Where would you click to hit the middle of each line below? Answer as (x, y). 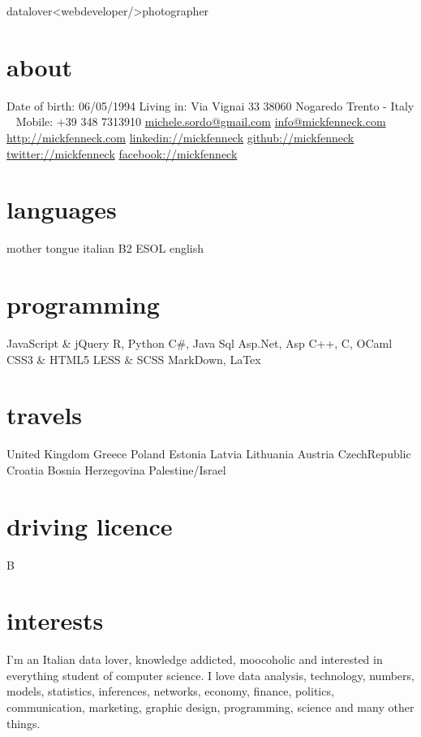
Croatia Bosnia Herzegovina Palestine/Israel (116, 469)
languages (62, 209)
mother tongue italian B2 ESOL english (105, 248)
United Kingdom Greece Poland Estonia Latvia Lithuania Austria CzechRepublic (209, 454)
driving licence (90, 525)
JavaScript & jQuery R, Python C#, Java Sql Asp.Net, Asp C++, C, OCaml (200, 342)
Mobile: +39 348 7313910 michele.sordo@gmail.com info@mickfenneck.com (201, 121)
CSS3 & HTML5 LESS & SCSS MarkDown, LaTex (134, 359)
